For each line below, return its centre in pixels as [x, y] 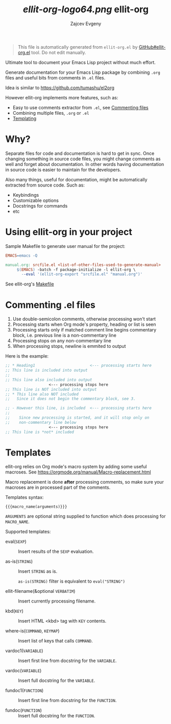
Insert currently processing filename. [57, 601]
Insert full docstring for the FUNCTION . [57, 716]
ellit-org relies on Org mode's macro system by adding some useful [76, 467]
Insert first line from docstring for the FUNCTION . [67, 700]
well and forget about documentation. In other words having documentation [85, 164]
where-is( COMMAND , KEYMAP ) [32, 631]
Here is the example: [27, 356]
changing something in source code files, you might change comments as [83, 159]
